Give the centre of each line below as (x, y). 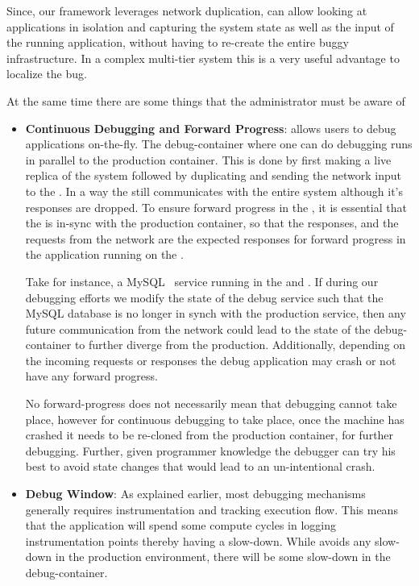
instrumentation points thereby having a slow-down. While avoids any (198, 540)
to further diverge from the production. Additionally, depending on (240, 345)
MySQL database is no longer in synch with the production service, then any (216, 313)
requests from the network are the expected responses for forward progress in (216, 238)
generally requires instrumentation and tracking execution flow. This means (212, 509)
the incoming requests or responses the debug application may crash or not (211, 360)
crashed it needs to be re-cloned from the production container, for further (209, 435)
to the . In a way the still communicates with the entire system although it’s (214, 191)
